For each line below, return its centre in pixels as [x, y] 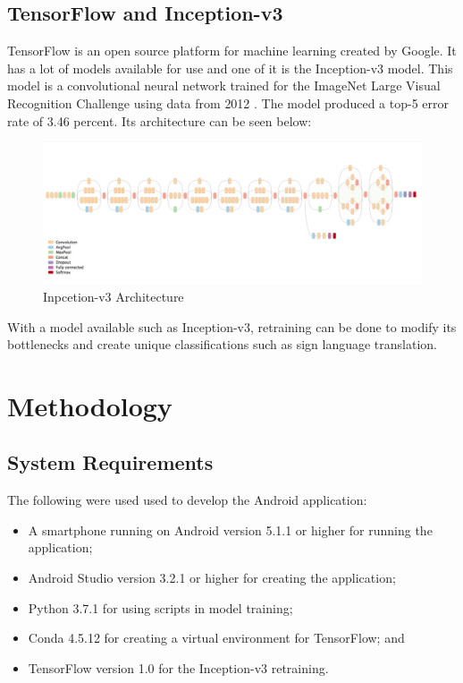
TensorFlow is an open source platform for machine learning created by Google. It [232, 51]
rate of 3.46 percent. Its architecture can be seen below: [160, 120]
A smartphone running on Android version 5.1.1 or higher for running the [230, 529]
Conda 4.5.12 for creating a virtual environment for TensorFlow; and [216, 638]
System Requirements [110, 462]
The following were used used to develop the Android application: [187, 500]
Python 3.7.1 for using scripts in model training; [160, 607]
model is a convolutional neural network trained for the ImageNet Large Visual [224, 85]
